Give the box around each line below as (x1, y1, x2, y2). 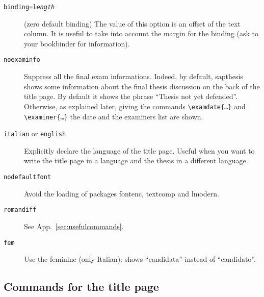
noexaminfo (4, 56, 40, 64)
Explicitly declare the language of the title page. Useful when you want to (24, 145, 255, 156)
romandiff (4, 206, 37, 214)
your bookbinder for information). (24, 38, 130, 48)
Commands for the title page (4, 279, 159, 294)
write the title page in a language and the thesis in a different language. (24, 155, 248, 166)
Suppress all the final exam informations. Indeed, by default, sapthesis (24, 71, 243, 82)
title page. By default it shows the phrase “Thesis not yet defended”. (24, 91, 238, 102)
